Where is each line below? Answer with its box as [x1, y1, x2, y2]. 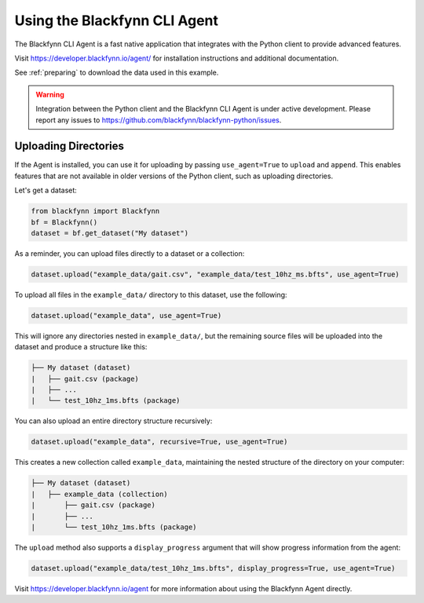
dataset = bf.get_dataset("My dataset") [31, 228, 188, 237]
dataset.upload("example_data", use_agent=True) [31, 311, 222, 320]
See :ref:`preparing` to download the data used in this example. [14, 68, 219, 78]
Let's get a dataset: [14, 185, 78, 196]
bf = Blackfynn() [31, 217, 98, 227]
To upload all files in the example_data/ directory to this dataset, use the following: [14, 290, 287, 299]
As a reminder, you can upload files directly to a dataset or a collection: [14, 248, 245, 258]
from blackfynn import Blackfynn [31, 206, 160, 216]
